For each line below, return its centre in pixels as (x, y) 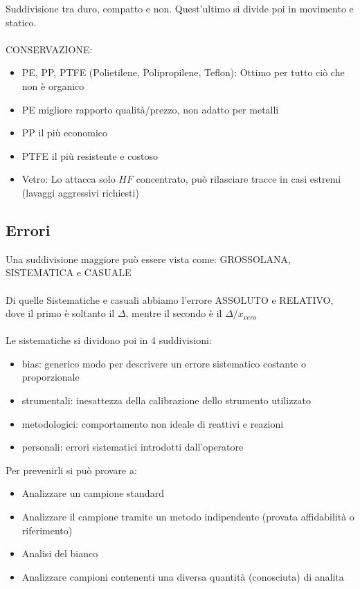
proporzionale (51, 377)
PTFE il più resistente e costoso (90, 155)
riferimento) (47, 530)
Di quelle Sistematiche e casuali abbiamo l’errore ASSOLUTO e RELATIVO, (170, 299)
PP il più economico (65, 133)
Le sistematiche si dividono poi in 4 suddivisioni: (109, 340)
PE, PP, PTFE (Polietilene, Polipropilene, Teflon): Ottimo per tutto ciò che (183, 72)
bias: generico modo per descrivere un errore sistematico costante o (164, 363)
